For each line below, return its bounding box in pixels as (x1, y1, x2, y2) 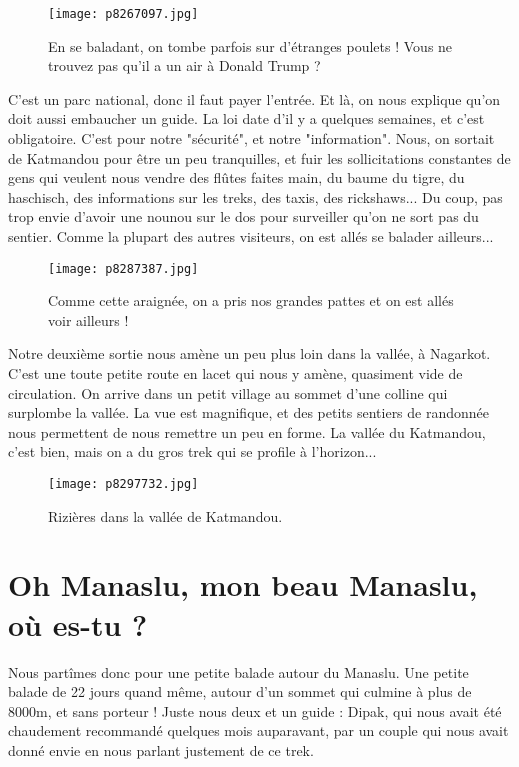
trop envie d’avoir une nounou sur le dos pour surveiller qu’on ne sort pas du (8, 206, 479, 227)
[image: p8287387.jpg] (48, 261, 199, 276)
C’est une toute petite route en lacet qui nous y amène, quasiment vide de (8, 363, 463, 384)
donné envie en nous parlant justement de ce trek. (8, 739, 314, 760)
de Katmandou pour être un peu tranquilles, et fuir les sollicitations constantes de (8, 147, 511, 168)
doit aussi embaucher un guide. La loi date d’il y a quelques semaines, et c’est (8, 108, 485, 129)
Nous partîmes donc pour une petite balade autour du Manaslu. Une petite (8, 661, 469, 682)
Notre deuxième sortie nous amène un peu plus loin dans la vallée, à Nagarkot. (8, 343, 491, 364)
